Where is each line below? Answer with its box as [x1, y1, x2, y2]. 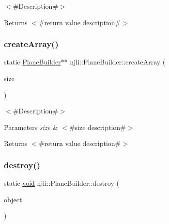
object [4, 194, 22, 204]
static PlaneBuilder [4, 57, 61, 67]
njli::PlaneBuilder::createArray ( [70, 57, 166, 67]
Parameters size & [4, 122, 58, 132]
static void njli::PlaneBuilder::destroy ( [4, 178, 119, 188]
